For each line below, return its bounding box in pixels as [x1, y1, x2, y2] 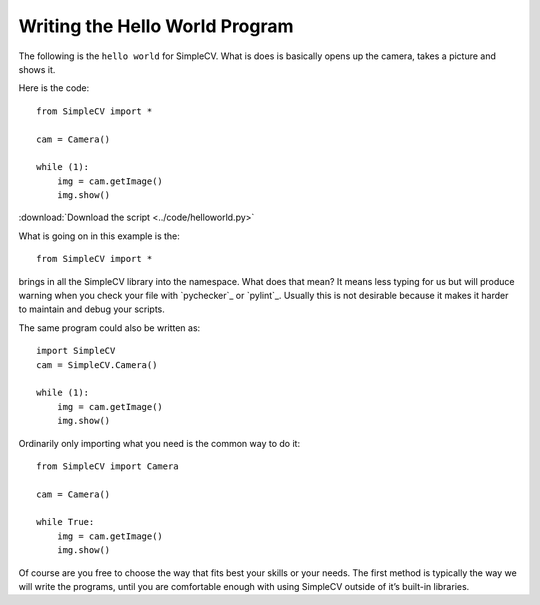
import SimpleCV [36, 345, 116, 357]
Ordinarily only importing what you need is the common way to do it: [18, 437, 300, 449]
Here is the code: [18, 82, 90, 94]
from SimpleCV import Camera [36, 460, 179, 472]
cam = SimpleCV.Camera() [36, 359, 158, 370]
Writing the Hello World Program [18, 15, 294, 37]
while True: [36, 516, 95, 528]
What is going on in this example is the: [18, 230, 180, 242]
